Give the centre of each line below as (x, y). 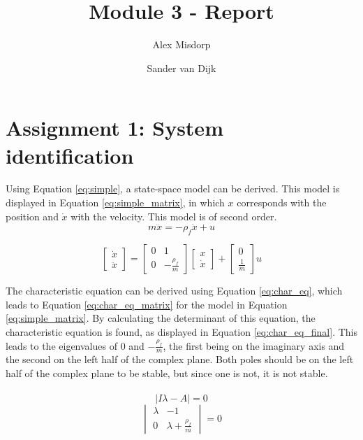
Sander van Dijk (181, 68)
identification (70, 155)
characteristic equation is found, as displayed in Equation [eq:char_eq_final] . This (181, 332)
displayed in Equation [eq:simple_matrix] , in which (115, 203)
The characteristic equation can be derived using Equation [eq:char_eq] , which (174, 291)
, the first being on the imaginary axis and (254, 345)
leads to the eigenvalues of (61, 345)
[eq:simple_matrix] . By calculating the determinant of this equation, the (161, 318)
